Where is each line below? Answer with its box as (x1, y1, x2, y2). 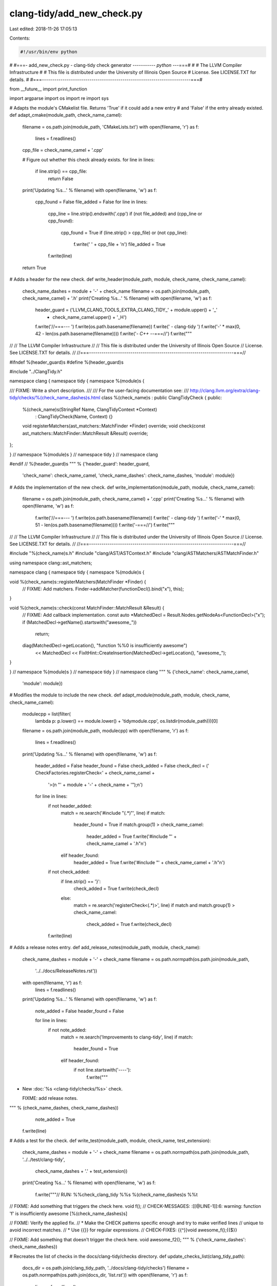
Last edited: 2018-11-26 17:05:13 (9, 26, 77, 32)
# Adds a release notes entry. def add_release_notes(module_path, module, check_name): (9, 944, 201, 951)
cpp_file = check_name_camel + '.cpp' (22, 147, 104, 153)
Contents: (9, 35, 30, 41)
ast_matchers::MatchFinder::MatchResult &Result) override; (22, 430, 148, 436)
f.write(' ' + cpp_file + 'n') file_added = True (73, 241, 166, 247)
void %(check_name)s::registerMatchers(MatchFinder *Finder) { (9, 579, 146, 585)
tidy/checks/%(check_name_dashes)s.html (9, 395, 101, 401)
